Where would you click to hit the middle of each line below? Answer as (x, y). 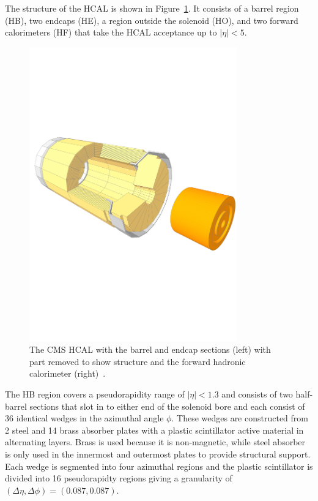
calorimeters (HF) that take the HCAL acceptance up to (111, 32)
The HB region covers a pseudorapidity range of (95, 394)
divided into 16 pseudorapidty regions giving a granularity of (119, 478)
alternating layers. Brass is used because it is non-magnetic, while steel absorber (155, 442)
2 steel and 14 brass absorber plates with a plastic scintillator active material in (154, 430)
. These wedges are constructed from (240, 418)
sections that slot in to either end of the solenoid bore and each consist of (167, 406)
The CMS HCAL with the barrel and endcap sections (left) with (150, 349)
